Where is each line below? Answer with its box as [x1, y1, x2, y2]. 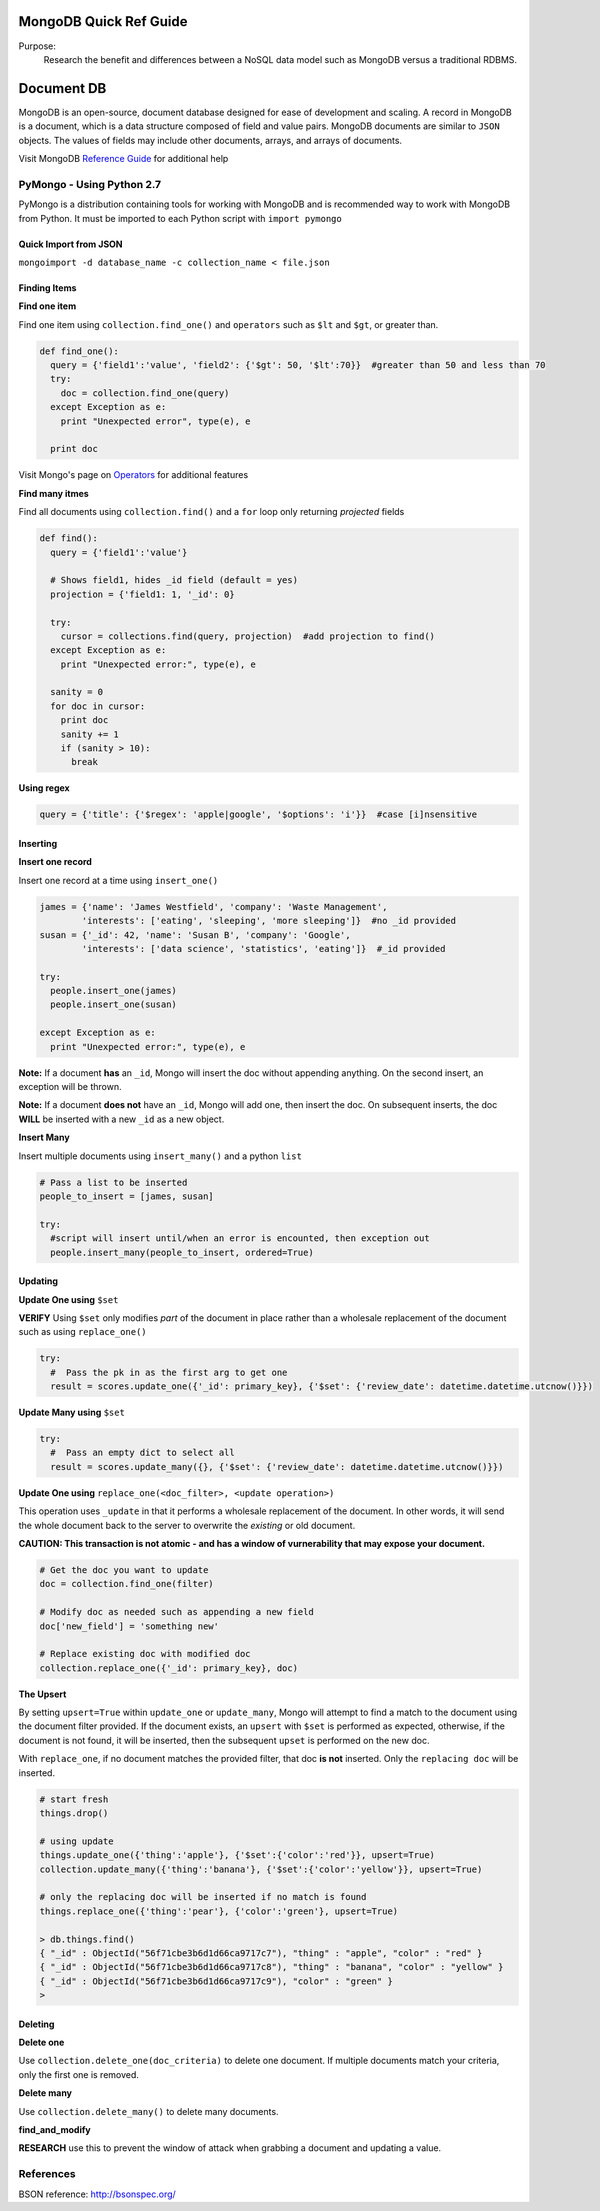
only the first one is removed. [18, 2068, 140, 2080]
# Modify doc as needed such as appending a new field [39, 1606, 314, 1618]
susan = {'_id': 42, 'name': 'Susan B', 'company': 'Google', [39, 929, 351, 940]
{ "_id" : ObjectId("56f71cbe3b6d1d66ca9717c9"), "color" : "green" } [39, 1975, 394, 1987]
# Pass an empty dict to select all [50, 1447, 235, 1459]
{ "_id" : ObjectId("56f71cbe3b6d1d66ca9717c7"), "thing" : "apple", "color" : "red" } [39, 1947, 483, 1959]
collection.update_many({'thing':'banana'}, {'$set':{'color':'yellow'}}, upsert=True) [39, 1863, 483, 1875]
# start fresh [39, 1793, 109, 1805]
